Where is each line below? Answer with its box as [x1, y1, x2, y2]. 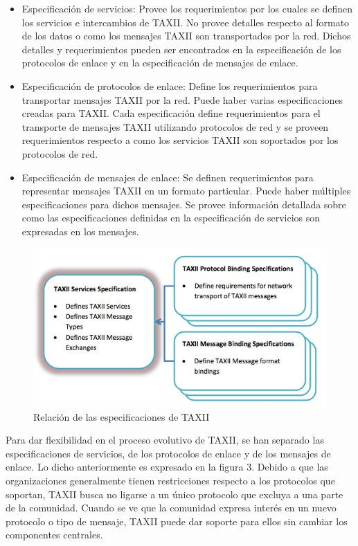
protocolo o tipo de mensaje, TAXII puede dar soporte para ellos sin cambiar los [6, 513, 348, 528]
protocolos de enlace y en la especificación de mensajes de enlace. [21, 55, 298, 70]
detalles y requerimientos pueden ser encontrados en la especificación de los [21, 42, 341, 56]
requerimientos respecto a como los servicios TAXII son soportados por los [21, 133, 339, 147]
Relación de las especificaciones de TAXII [33, 409, 210, 424]
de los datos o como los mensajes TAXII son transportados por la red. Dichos [21, 28, 351, 43]
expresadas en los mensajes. [21, 224, 139, 238]
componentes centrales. [6, 527, 103, 542]
